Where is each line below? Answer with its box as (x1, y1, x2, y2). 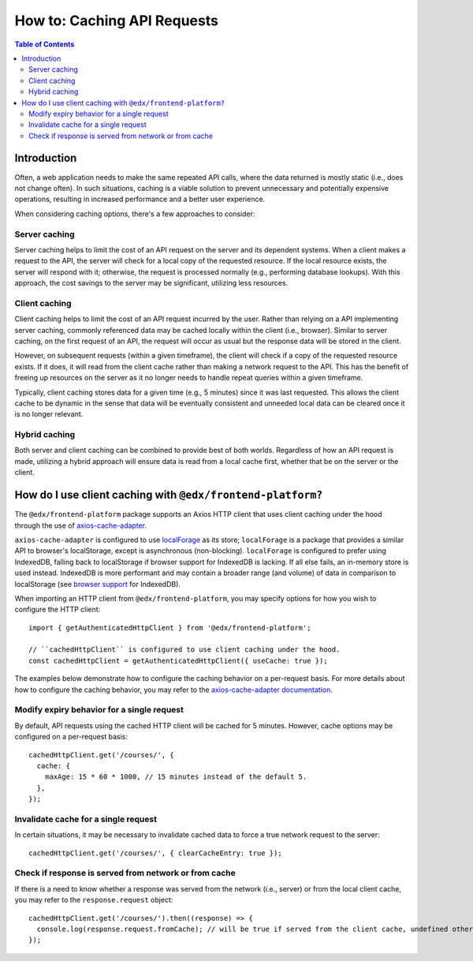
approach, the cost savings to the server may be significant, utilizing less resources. (14, 279, 289, 288)
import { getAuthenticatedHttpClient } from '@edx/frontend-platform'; (28, 623, 311, 632)
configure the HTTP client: (14, 604, 101, 615)
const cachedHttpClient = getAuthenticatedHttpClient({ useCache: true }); (28, 656, 328, 665)
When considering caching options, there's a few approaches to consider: (14, 209, 255, 219)
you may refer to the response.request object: (14, 896, 173, 905)
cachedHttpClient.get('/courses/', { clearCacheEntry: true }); (28, 848, 283, 858)
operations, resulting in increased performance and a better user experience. (14, 194, 266, 204)
